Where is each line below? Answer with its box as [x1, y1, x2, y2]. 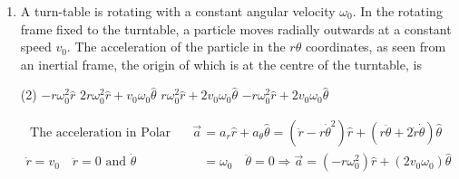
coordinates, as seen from [305, 37, 446, 56]
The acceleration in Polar [30, 126, 171, 139]
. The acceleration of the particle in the [66, 37, 286, 56]
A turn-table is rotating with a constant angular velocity [20, 2, 336, 20]
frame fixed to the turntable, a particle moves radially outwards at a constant [20, 19, 452, 38]
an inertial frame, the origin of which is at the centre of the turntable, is [20, 54, 422, 73]
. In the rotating [352, 2, 443, 20]
